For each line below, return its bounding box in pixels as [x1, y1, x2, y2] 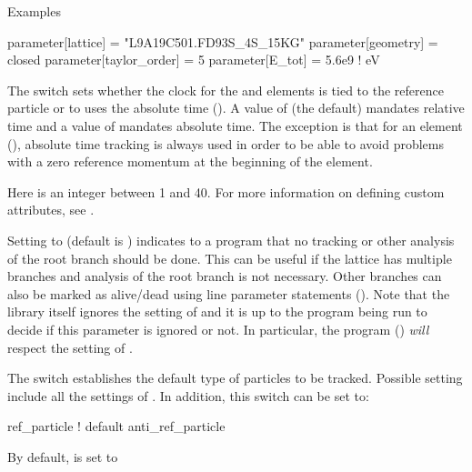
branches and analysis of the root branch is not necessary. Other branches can [7, 266, 442, 286]
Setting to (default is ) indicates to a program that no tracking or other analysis [7, 230, 455, 249]
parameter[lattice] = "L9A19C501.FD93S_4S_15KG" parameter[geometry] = [7, 32, 438, 51]
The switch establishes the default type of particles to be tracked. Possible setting [7, 368, 463, 387]
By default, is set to [7, 447, 118, 466]
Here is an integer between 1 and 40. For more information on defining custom [7, 182, 445, 201]
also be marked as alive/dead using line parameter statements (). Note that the [7, 284, 450, 303]
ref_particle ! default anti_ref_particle [7, 417, 226, 436]
